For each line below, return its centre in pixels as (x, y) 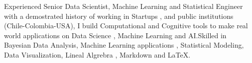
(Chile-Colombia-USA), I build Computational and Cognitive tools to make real (126, 26)
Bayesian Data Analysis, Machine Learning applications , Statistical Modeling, (124, 45)
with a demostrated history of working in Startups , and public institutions (119, 16)
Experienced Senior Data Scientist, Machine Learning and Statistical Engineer (124, 6)
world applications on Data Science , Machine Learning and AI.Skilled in (115, 35)
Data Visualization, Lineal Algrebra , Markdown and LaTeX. (97, 54)
